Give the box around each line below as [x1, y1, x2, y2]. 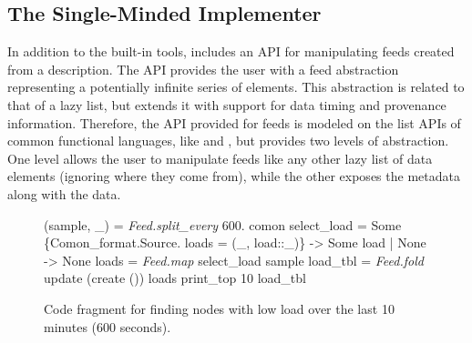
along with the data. [7, 184, 121, 203]
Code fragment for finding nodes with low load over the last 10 [44, 298, 395, 318]
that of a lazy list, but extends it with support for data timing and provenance [7, 95, 446, 114]
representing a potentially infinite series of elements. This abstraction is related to [7, 77, 465, 96]
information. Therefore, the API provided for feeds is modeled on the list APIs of [7, 113, 461, 132]
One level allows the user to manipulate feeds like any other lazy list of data [7, 148, 433, 167]
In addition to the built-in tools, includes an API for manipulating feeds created [7, 42, 455, 61]
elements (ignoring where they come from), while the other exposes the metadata [7, 166, 460, 186]
